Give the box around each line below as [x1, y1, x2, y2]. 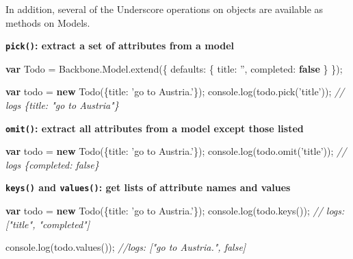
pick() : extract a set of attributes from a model [5, 38, 234, 53]
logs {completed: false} [5, 157, 99, 171]
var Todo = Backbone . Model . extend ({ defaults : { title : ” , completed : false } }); [5, 61, 343, 75]
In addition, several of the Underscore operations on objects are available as [5, 2, 324, 16]
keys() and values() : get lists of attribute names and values [5, 180, 291, 195]
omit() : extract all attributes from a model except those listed [5, 121, 304, 135]
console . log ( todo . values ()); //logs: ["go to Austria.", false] [5, 240, 246, 254]
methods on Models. [5, 15, 90, 29]
